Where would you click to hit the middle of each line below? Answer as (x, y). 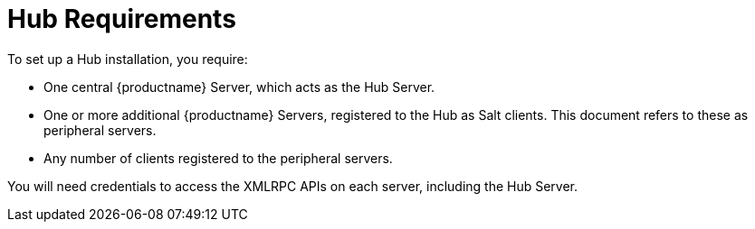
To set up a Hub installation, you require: (128, 59)
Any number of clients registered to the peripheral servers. (218, 158)
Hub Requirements (122, 19)
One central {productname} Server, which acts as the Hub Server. (239, 87)
